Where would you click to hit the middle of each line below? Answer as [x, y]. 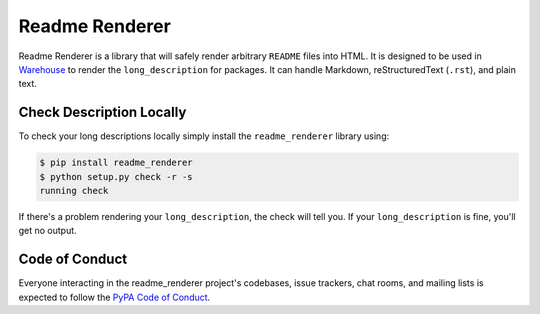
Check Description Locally [102, 112]
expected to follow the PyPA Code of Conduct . [114, 297]
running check [74, 190]
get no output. [47, 231]
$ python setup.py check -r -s [116, 176]
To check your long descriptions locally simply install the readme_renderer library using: [204, 136]
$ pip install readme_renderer [116, 163]
